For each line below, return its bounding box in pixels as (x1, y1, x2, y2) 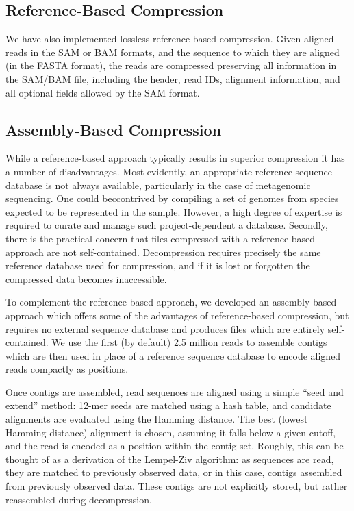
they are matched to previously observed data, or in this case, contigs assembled (5, 465, 342, 479)
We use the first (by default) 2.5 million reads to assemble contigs (51, 335, 327, 349)
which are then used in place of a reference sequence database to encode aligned (5, 348, 341, 362)
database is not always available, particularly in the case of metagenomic (5, 177, 311, 192)
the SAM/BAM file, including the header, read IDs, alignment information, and (5, 71, 340, 86)
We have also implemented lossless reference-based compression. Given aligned (5, 32, 334, 46)
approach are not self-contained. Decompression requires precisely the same (5, 245, 321, 259)
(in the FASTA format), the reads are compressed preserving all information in (5, 58, 337, 73)
